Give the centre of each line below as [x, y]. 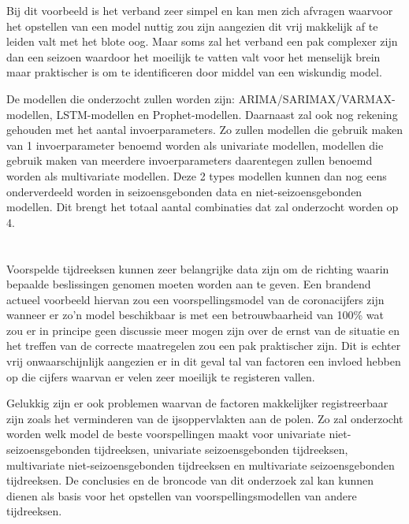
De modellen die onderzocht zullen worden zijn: [121, 98]
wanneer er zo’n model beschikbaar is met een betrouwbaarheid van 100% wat [195, 315]
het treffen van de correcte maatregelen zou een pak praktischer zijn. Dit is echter [204, 346]
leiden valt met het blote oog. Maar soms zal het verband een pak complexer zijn [202, 41]
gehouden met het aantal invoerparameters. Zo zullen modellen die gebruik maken [205, 130]
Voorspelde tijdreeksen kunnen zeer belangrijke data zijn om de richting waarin [198, 268]
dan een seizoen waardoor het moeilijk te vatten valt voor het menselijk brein [193, 56]
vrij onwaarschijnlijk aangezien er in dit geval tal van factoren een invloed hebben [204, 361]
